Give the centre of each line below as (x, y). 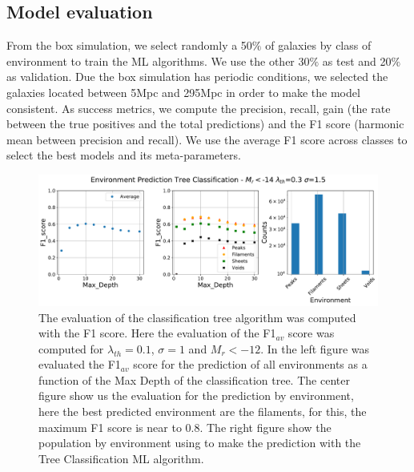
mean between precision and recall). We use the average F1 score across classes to (207, 139)
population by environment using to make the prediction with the (200, 443)
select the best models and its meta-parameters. (124, 155)
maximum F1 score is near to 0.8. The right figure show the (185, 427)
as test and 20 (357, 61)
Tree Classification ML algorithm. (121, 458)
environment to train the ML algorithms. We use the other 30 (158, 61)
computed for (71, 348)
